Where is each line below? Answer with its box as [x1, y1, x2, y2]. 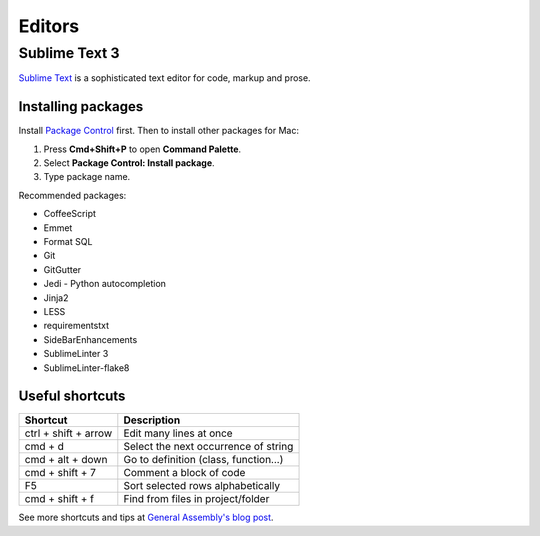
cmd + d [24, 440, 65, 454]
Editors [18, 15, 80, 37]
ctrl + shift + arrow [24, 426, 113, 440]
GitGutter [43, 263, 82, 275]
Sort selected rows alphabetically [123, 479, 280, 493]
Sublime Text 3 [18, 44, 120, 62]
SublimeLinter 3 [43, 348, 109, 360]
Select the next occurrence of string [123, 440, 294, 454]
